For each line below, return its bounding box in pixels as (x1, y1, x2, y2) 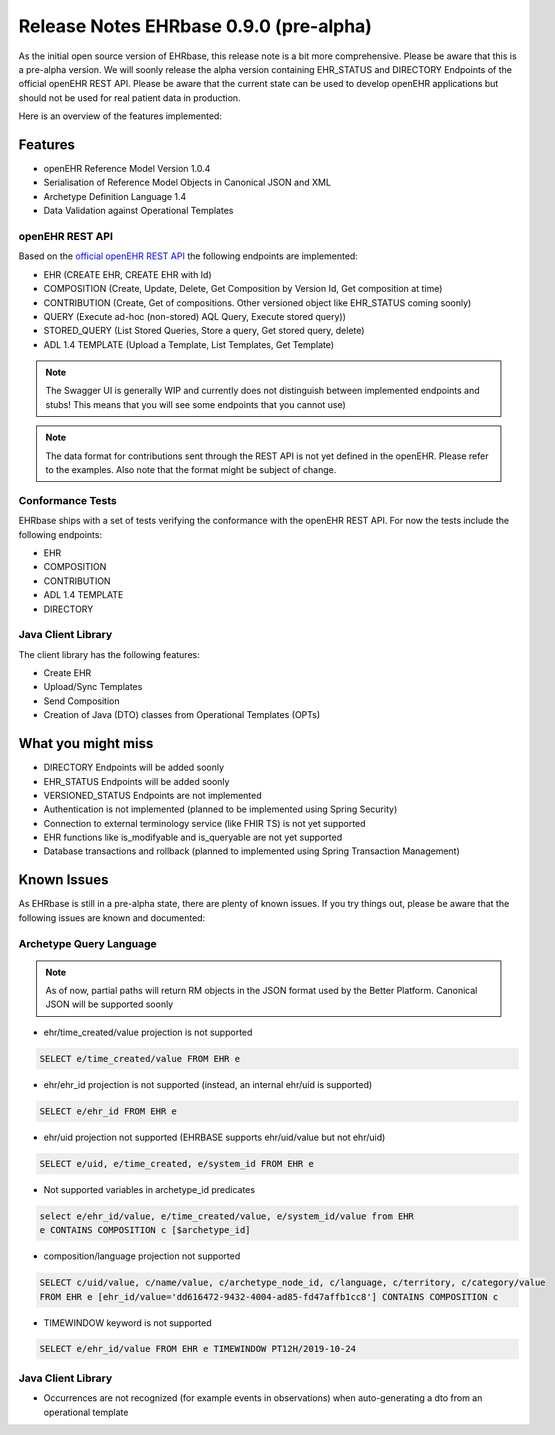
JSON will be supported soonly (45, 998, 174, 1010)
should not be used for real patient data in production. (18, 91, 241, 104)
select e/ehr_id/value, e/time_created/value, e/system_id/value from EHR (39, 1210, 415, 1222)
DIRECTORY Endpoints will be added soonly (43, 761, 225, 774)
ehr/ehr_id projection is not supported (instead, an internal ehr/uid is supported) (43, 1078, 373, 1090)
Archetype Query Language (18, 936, 157, 950)
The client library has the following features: (18, 648, 200, 660)
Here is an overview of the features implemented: (18, 110, 222, 122)
